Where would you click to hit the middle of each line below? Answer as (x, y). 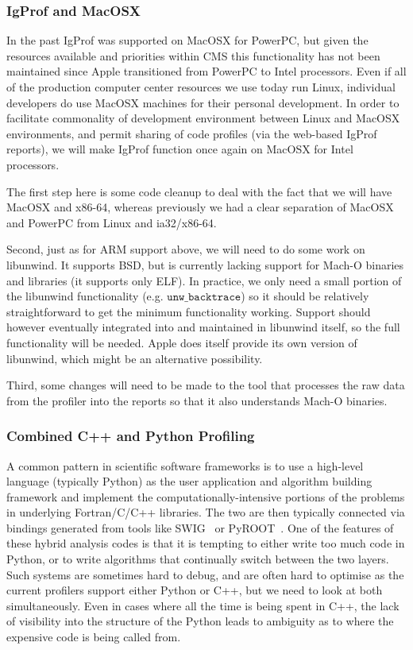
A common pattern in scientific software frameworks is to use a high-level (185, 465)
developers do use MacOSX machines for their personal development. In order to (203, 102)
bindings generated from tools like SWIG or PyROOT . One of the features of (200, 527)
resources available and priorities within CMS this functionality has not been (193, 55)
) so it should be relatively (305, 296)
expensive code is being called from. (94, 637)
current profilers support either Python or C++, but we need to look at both (195, 590)
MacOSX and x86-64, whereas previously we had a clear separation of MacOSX (200, 207)
